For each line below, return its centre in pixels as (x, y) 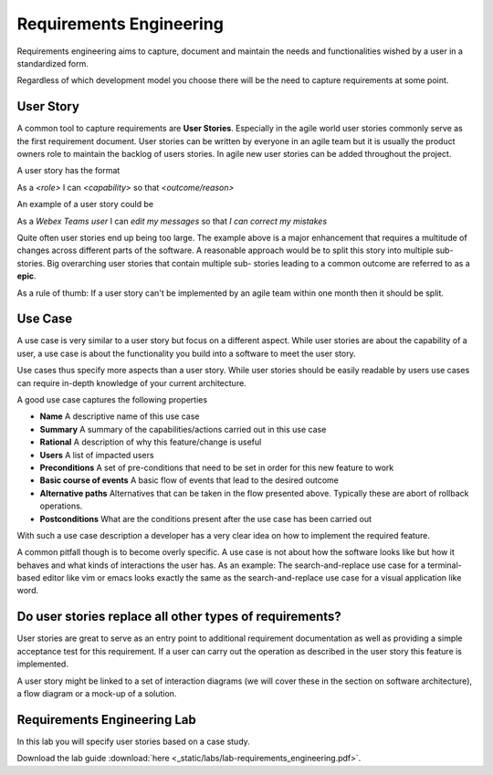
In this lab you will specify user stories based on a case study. (133, 741)
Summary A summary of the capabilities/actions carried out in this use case (183, 429)
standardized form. (52, 63)
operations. (61, 506)
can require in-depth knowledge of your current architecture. (131, 382)
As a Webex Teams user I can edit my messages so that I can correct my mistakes (172, 221)
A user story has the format (68, 171)
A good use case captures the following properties (112, 400)
